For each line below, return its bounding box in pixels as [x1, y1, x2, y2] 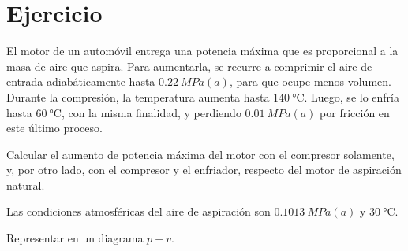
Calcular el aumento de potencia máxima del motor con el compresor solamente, [6, 146, 395, 162]
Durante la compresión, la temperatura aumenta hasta [6, 88, 270, 105]
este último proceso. [6, 120, 103, 136]
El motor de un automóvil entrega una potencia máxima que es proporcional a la [6, 42, 399, 59]
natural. [6, 176, 45, 193]
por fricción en [320, 104, 390, 120]
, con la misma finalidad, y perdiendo [61, 104, 241, 120]
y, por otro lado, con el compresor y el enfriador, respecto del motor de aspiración [6, 161, 402, 178]
